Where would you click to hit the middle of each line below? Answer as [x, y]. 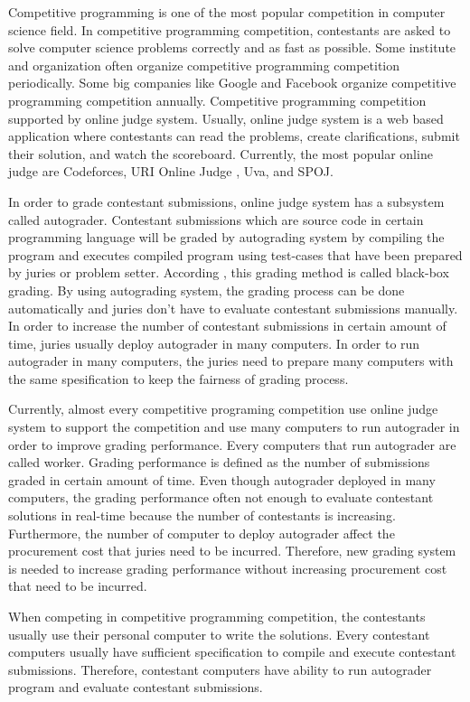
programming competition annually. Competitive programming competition [217, 100]
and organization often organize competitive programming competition [204, 65]
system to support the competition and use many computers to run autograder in [234, 427]
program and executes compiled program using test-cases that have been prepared [235, 254]
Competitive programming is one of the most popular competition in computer [227, 12]
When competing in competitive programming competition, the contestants [217, 616]
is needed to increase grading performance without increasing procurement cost [228, 568]
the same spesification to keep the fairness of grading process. [179, 378]
